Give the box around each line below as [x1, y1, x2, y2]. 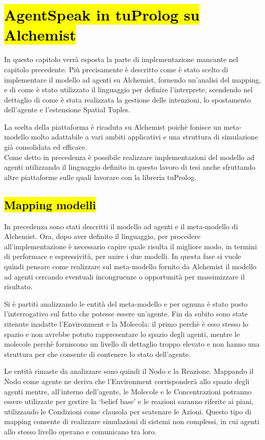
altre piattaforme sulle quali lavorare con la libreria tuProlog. [4, 171, 197, 182]
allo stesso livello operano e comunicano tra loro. [4, 426, 157, 436]
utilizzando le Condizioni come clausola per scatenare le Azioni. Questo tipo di [4, 406, 252, 416]
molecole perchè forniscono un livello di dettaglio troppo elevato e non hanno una [4, 338, 260, 349]
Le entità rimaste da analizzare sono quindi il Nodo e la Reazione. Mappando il [4, 366, 254, 376]
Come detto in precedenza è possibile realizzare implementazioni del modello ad [4, 151, 255, 162]
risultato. [4, 281, 33, 292]
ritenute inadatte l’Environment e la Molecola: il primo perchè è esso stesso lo [4, 318, 249, 329]
